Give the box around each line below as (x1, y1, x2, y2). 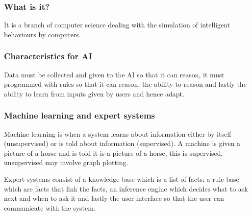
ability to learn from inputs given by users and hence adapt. (4, 88, 184, 98)
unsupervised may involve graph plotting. (4, 157, 128, 168)
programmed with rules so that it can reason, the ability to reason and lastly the (4, 79, 247, 89)
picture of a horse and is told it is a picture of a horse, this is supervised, (4, 147, 223, 158)
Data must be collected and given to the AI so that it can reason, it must (4, 69, 225, 79)
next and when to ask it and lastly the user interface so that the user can (4, 193, 224, 203)
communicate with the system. (4, 202, 96, 213)
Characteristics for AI (4, 50, 92, 62)
